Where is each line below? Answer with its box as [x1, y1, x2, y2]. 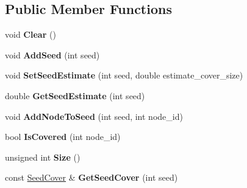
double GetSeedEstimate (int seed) [5, 89, 145, 102]
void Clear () [5, 28, 56, 41]
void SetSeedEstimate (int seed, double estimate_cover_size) [5, 69, 243, 82]
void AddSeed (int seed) [5, 48, 100, 61]
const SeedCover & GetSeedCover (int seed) [5, 171, 178, 184]
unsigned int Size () [5, 150, 81, 163]
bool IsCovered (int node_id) [5, 130, 121, 143]
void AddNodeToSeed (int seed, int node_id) [5, 110, 183, 122]
